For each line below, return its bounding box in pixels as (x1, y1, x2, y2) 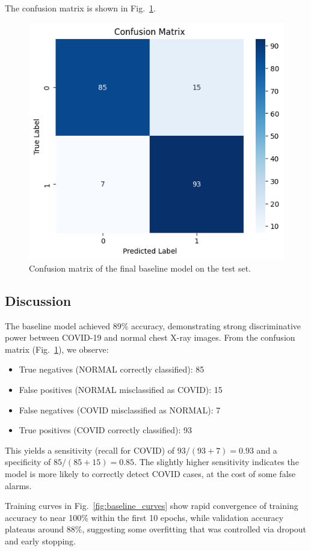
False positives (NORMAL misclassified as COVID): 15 (19, 383, 223, 395)
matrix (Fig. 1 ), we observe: (5, 342, 109, 355)
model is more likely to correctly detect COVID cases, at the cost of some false (5, 467, 296, 479)
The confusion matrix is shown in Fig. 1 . (5, 2, 156, 14)
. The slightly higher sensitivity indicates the (134, 455, 299, 468)
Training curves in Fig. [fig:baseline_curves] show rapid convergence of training (5, 499, 298, 512)
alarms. (5, 479, 32, 492)
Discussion (5, 291, 72, 309)
